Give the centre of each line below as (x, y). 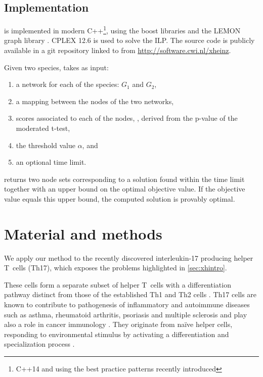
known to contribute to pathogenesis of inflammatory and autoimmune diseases (127, 304)
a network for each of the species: (68, 84)
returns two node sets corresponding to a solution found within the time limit (124, 179)
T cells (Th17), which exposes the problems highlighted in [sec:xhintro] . (116, 268)
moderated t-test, (43, 128)
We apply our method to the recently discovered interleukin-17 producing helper (129, 257)
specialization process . (39, 344)
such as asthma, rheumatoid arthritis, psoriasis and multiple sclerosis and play (126, 314)
